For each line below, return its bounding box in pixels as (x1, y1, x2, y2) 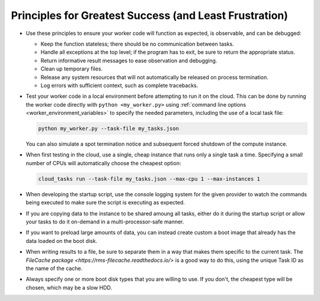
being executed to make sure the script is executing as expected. (25, 199, 185, 206)
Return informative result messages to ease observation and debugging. (40, 57, 217, 64)
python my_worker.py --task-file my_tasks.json (38, 125, 179, 132)
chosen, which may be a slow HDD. (25, 284, 113, 291)
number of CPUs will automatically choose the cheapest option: (25, 159, 181, 166)
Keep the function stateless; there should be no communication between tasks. (40, 40, 234, 47)
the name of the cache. (25, 264, 83, 272)
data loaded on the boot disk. (25, 237, 98, 244)
